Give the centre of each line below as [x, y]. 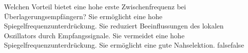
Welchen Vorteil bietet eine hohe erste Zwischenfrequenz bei [95, 6]
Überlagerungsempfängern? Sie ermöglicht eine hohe [83, 16]
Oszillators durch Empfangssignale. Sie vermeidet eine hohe [94, 35]
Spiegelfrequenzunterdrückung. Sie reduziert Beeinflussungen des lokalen [114, 26]
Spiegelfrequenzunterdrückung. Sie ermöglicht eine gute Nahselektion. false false [124, 45]
